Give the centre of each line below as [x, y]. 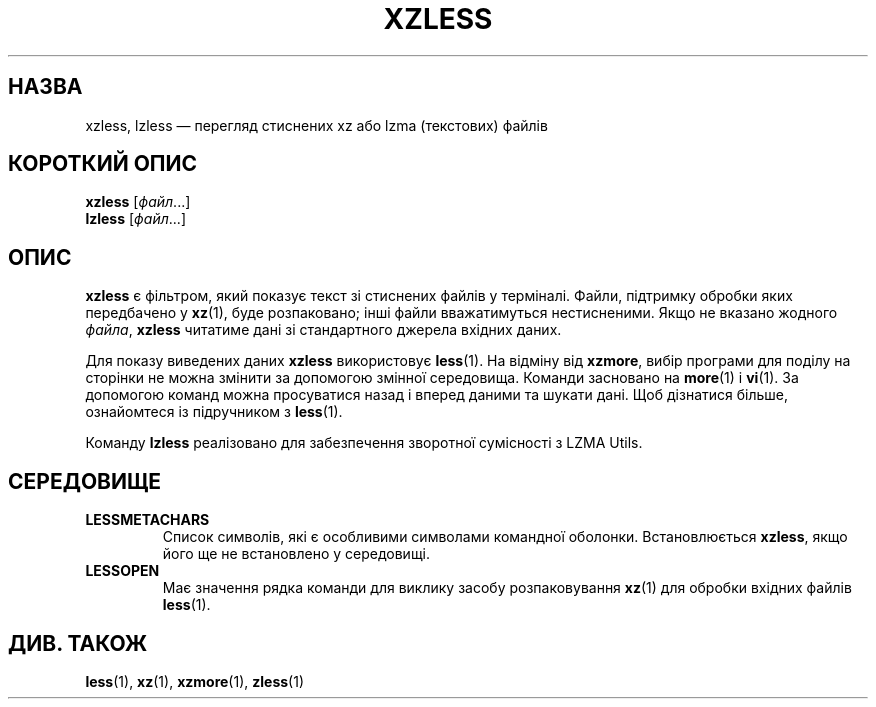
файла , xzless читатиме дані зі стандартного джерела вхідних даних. [323, 330]
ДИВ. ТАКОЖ [78, 643]
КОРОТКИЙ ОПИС [103, 164]
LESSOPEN [122, 571]
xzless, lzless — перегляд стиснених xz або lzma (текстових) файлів [316, 125]
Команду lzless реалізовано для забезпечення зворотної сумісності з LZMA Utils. [364, 443]
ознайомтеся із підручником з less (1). [214, 412]
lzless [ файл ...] [135, 219]
